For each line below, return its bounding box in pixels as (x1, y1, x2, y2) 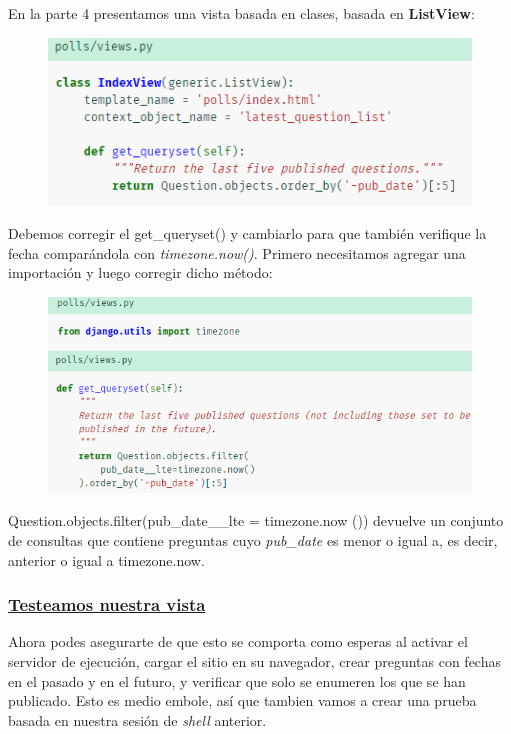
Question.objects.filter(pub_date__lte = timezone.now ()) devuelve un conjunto (8, 510, 504, 531)
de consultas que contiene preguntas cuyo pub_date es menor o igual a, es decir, (8, 530, 498, 551)
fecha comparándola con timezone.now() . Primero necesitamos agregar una (8, 242, 466, 263)
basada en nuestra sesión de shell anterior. (8, 709, 267, 730)
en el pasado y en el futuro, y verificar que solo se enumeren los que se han (8, 670, 466, 691)
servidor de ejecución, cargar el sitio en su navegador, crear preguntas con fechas (8, 651, 501, 672)
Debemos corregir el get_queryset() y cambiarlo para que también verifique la (8, 223, 487, 244)
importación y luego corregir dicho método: (8, 262, 273, 283)
